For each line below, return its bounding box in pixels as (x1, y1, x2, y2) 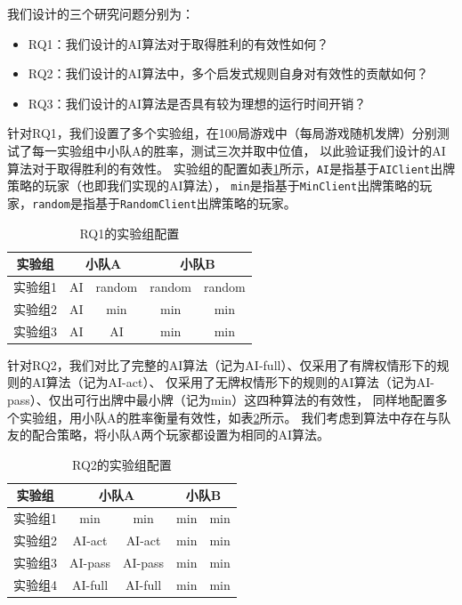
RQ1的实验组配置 (79, 223, 180, 242)
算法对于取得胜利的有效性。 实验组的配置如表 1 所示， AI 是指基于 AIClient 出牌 (7, 158, 456, 177)
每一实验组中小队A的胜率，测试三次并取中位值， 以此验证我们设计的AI (31, 141, 446, 159)
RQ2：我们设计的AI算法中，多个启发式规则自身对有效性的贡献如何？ (28, 64, 429, 83)
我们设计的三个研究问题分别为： (7, 4, 194, 22)
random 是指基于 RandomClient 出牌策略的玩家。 (32, 193, 296, 212)
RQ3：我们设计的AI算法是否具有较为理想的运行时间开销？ (28, 93, 367, 112)
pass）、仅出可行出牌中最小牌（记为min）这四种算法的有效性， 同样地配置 (7, 390, 435, 408)
